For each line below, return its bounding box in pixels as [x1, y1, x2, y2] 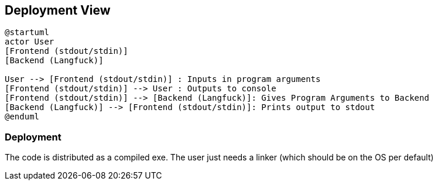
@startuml [5, 28, 49, 37]
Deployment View [5, 3, 111, 18]
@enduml [5, 112, 40, 122]
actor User [5, 37, 54, 47]
